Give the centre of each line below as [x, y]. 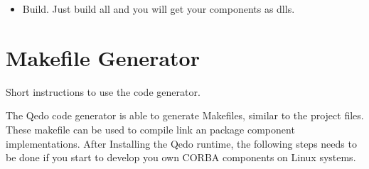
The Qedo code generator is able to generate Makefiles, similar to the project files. [185, 115]
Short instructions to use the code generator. [103, 91]
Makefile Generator [103, 57]
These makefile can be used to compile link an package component [150, 129]
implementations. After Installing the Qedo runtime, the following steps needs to [181, 143]
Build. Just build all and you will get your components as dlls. [159, 9]
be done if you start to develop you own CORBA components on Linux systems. [181, 157]
